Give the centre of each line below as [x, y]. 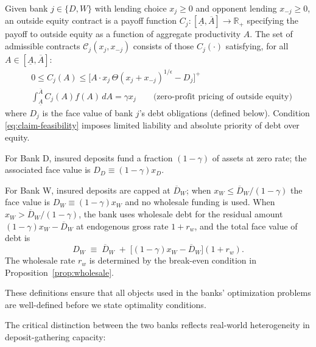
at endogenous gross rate [122, 226]
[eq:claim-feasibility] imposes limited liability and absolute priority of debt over [152, 125]
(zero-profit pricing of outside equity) [223, 96]
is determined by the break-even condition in [173, 260]
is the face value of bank [88, 113]
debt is [18, 238]
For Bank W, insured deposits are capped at [88, 190]
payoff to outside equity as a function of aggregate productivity [123, 34]
